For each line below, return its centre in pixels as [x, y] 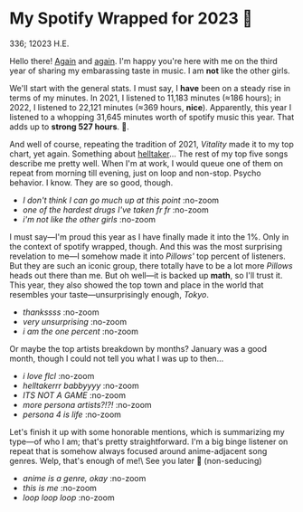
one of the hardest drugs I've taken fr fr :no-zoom [116, 209]
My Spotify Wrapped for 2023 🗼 [131, 19]
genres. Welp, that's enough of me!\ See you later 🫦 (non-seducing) [136, 460]
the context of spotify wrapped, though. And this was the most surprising [146, 246]
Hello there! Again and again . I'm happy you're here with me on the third [143, 61]
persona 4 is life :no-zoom [72, 414]
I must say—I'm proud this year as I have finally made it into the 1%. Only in [149, 237]
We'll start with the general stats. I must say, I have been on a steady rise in [150, 88]
